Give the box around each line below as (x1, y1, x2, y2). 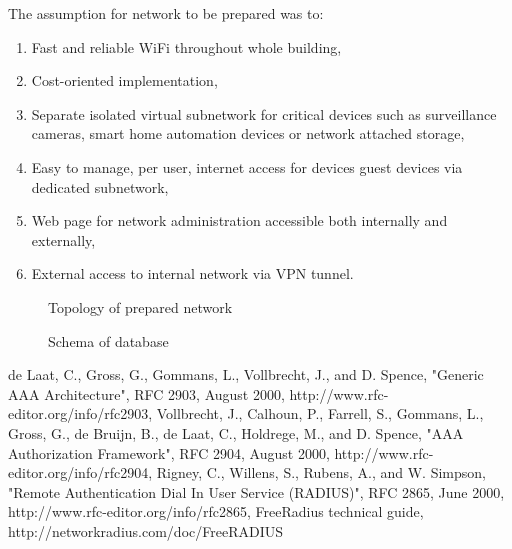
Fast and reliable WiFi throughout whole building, (31, 36, 342, 57)
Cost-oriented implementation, (31, 70, 218, 91)
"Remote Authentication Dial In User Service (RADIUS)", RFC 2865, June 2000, (8, 481, 505, 502)
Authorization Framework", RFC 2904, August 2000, (8, 442, 330, 463)
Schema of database (48, 330, 169, 351)
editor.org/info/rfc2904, (8, 462, 153, 483)
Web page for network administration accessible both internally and (31, 210, 448, 231)
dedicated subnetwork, (31, 176, 169, 197)
